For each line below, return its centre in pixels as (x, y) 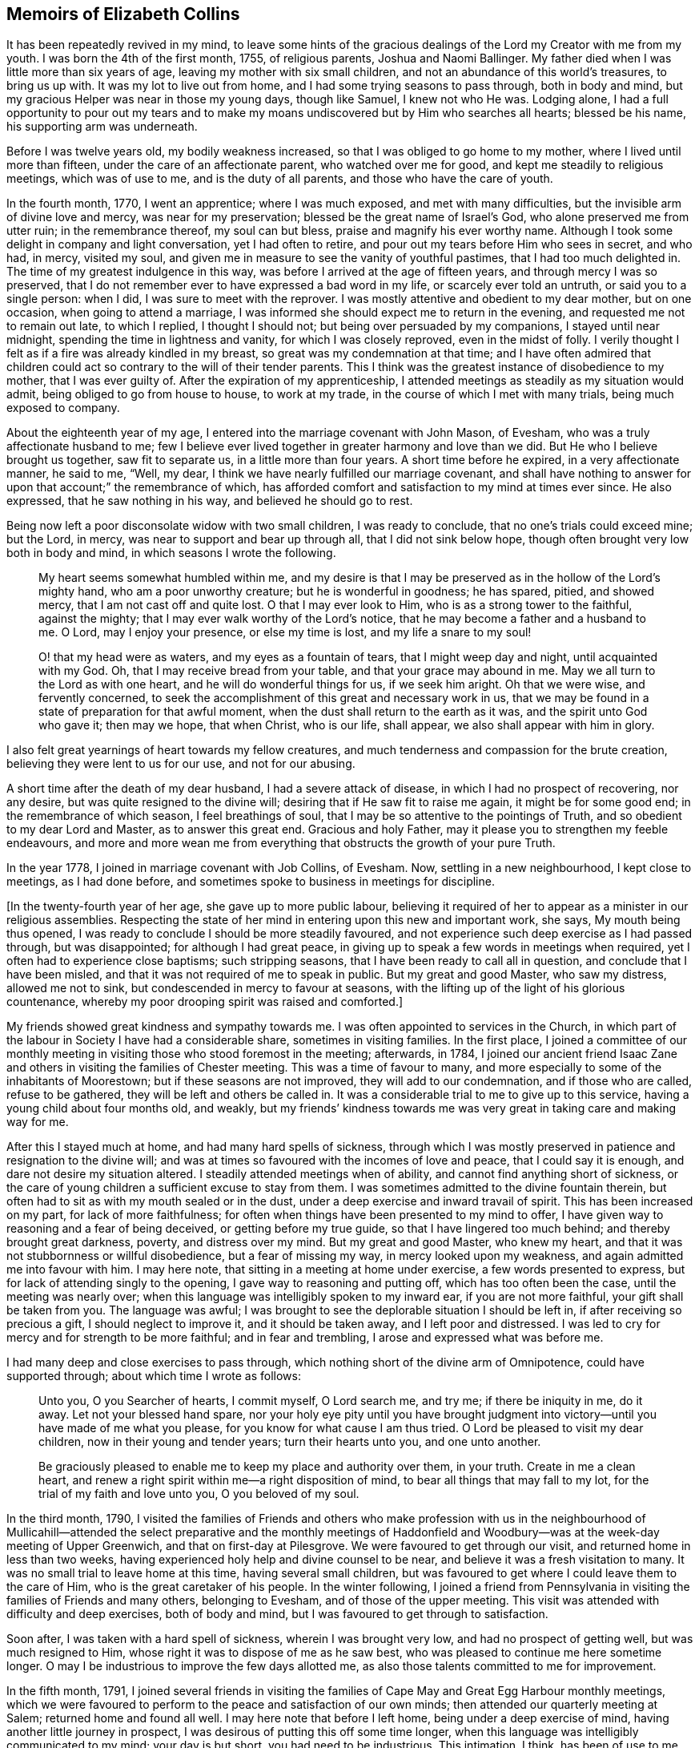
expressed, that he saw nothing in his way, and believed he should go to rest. (210, 501)
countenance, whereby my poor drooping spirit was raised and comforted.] (205, 1002)
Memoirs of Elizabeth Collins (123, 14)
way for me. (38, 1122)
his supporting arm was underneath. (102, 127)
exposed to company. (63, 408)
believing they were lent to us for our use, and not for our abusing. (181, 764)
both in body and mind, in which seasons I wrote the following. (171, 553)
